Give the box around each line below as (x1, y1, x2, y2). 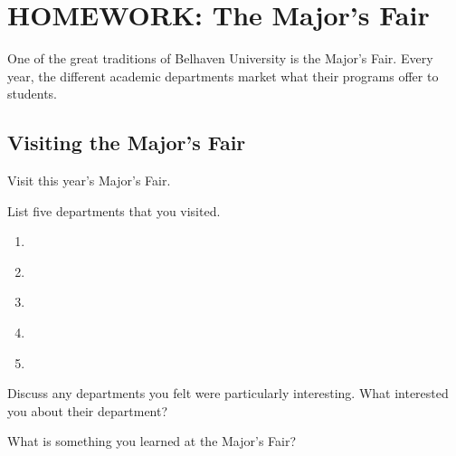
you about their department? (7, 401, 168, 420)
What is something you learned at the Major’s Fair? (7, 432, 297, 451)
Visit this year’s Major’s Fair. (7, 171, 171, 190)
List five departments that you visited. (7, 201, 221, 220)
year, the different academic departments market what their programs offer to (7, 66, 439, 85)
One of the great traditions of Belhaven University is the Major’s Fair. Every (7, 49, 433, 68)
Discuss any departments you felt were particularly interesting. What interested (7, 384, 449, 403)
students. (7, 84, 57, 103)
